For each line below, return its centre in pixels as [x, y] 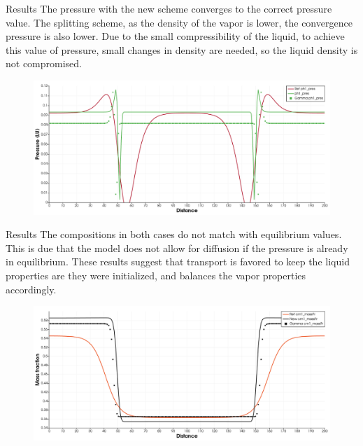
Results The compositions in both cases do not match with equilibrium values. [174, 234]
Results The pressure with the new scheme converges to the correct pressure [169, 8]
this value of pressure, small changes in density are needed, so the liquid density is [182, 49]
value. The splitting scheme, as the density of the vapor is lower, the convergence [179, 22]
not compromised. [44, 63]
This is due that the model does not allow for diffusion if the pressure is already [177, 248]
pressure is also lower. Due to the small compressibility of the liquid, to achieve [175, 36]
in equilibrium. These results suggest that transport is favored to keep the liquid [178, 262]
